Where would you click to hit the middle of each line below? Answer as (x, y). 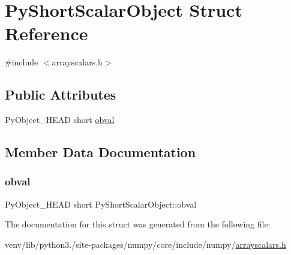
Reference (46, 33)
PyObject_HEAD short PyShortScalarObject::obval (101, 204)
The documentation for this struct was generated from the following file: (138, 224)
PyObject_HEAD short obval (60, 120)
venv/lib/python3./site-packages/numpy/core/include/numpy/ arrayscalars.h (145, 244)
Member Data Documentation (100, 152)
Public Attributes (61, 94)
